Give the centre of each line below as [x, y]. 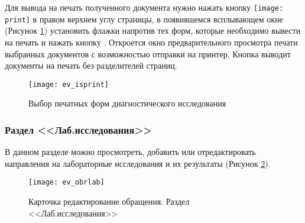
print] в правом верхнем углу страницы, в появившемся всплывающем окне [144, 19]
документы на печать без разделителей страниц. [91, 65]
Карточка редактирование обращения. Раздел [109, 201]
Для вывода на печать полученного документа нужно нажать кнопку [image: [144, 7]
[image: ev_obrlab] [66, 182]
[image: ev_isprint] [69, 84]
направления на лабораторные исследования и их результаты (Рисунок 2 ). [138, 163]
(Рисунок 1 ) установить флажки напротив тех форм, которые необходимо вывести [153, 30]
